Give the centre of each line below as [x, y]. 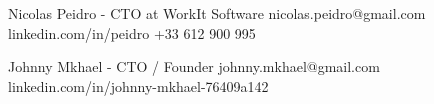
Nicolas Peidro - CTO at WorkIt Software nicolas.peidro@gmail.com [217, 13]
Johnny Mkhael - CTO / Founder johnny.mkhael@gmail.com [194, 66]
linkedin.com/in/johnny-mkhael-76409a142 [138, 85]
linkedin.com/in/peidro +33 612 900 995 [132, 32]
